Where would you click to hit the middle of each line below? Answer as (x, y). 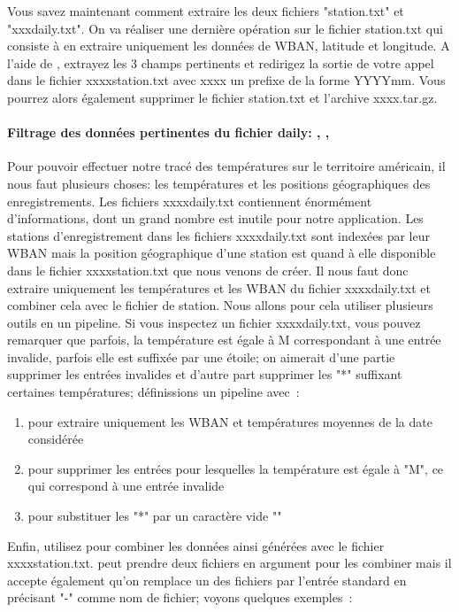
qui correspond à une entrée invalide (126, 486)
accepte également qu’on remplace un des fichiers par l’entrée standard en (207, 580)
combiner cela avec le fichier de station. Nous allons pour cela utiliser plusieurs (220, 305)
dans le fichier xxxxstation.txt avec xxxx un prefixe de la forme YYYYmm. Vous (226, 80)
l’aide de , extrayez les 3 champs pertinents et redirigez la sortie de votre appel (221, 62)
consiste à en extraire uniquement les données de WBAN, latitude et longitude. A (229, 46)
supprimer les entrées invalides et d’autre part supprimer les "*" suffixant (205, 374)
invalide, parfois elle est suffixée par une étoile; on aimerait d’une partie (201, 356)
